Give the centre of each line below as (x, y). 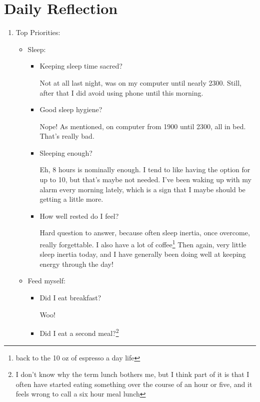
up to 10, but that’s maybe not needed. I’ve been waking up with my (145, 179)
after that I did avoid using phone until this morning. (121, 92)
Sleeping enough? (66, 152)
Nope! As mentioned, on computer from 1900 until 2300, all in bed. (143, 126)
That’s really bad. (67, 136)
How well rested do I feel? (79, 216)
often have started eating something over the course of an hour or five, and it (134, 384)
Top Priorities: (38, 32)
